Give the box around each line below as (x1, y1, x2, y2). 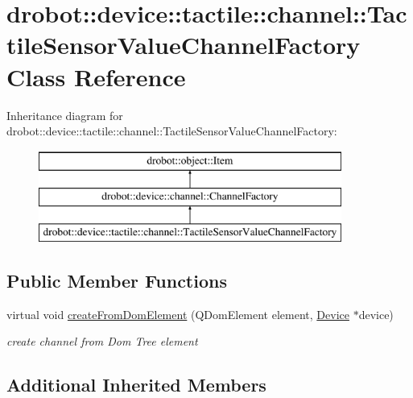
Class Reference (6, 60, 186, 93)
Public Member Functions (6, 268, 227, 293)
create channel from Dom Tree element (6, 333, 198, 350)
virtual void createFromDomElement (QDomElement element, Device (6, 305, 349, 322)
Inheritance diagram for (6, 106, 123, 123)
